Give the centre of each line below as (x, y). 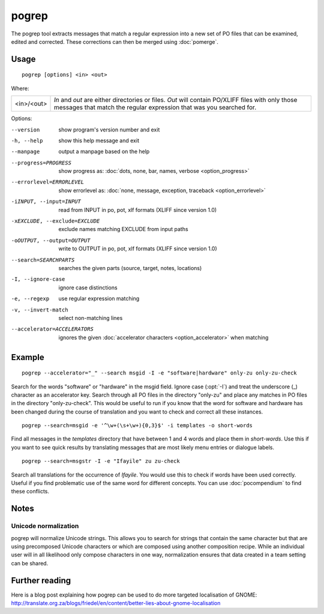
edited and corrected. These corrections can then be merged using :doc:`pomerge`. (115, 41)
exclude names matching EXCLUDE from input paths (123, 229)
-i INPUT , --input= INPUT (46, 202)
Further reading (41, 580)
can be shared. (30, 563)
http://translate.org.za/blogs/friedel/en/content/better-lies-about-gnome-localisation (116, 603)
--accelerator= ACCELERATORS (52, 329)
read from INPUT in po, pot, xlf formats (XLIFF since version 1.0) (138, 209)
